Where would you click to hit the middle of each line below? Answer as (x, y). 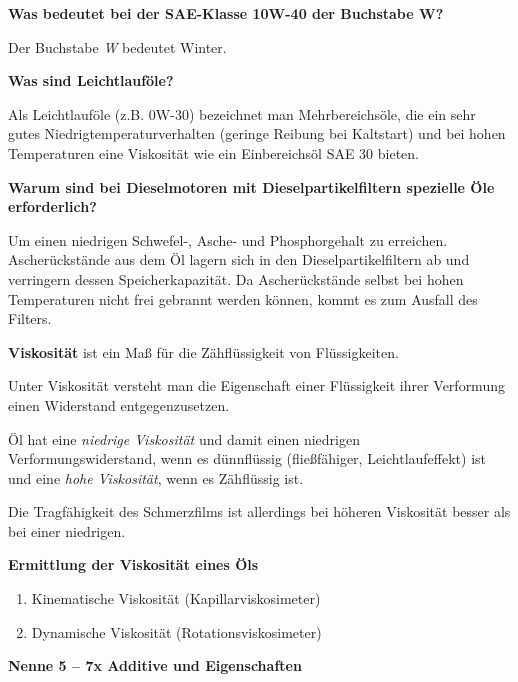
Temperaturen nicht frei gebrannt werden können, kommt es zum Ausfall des (243, 298)
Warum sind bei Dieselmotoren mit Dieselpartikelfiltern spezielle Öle (251, 186)
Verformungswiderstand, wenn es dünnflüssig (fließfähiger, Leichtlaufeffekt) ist (247, 458)
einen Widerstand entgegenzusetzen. (119, 404)
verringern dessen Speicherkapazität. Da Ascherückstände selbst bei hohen (236, 278)
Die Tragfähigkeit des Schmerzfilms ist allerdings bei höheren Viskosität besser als (259, 511)
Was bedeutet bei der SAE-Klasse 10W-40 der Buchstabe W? (226, 13)
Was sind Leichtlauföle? (91, 80)
